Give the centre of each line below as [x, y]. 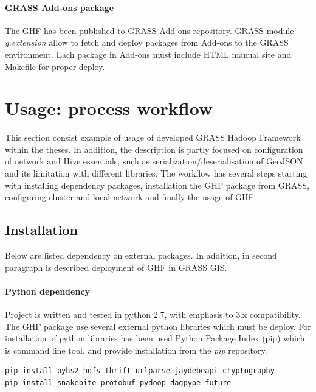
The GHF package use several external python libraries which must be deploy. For [158, 326]
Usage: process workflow [109, 108]
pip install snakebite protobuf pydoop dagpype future [118, 383]
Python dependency [48, 291]
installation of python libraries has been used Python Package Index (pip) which [155, 338]
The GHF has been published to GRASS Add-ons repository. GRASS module [149, 30]
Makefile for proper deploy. [55, 66]
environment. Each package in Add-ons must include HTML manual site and [148, 54]
